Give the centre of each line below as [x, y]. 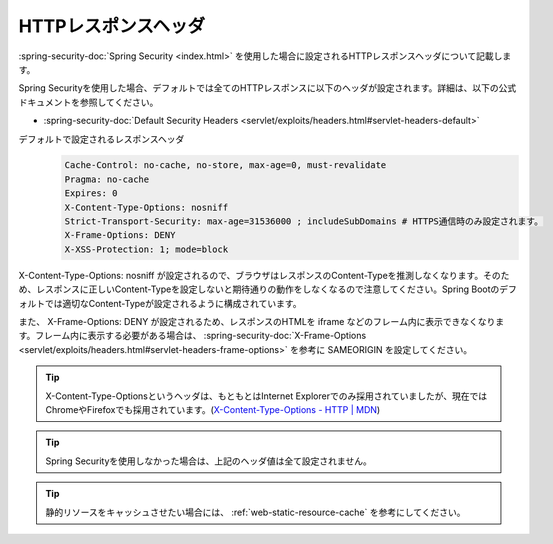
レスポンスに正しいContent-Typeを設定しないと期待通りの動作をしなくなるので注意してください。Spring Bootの [267, 289]
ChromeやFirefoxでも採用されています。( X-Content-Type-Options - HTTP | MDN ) [213, 409]
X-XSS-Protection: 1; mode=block [146, 249]
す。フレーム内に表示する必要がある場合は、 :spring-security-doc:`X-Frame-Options [192, 336]
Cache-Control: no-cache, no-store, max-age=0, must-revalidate [225, 165]
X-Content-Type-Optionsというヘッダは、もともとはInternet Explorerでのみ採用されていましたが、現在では [266, 396]
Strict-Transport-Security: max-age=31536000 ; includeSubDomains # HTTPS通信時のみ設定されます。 [304, 221]
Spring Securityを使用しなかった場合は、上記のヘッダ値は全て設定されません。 [208, 461]
